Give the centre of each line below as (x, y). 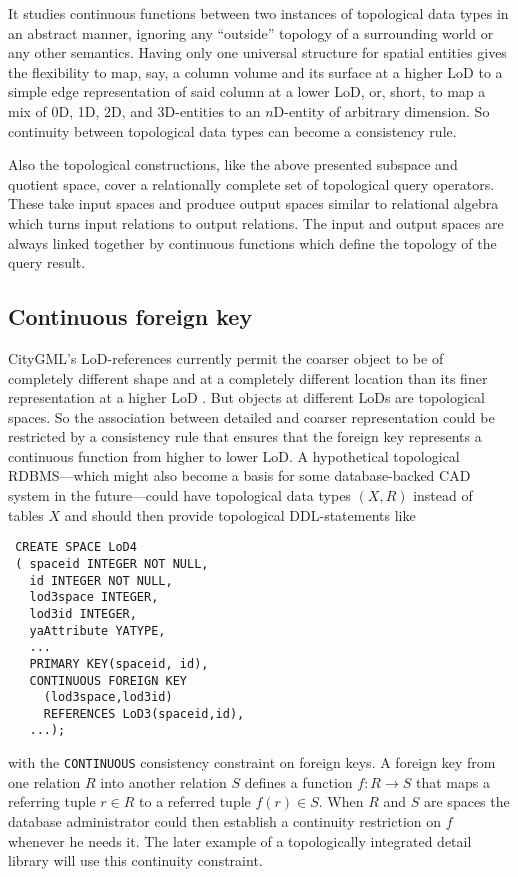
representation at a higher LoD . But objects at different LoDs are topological (246, 397)
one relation (44, 781)
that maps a (452, 781)
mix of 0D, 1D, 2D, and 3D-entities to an (134, 110)
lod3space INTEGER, (94, 597)
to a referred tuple (195, 801)
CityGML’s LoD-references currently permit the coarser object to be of (226, 357)
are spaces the (467, 801)
